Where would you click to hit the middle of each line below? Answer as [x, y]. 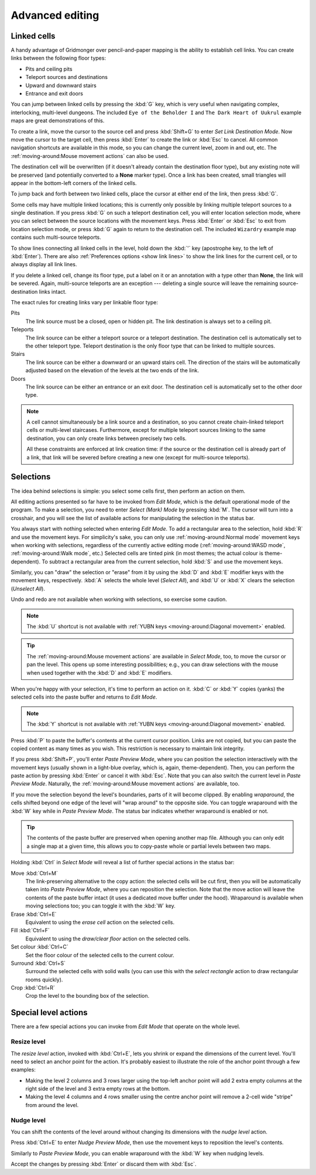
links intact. [53, 291]
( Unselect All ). [28, 589]
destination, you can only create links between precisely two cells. [107, 438]
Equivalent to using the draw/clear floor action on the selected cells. [108, 939]
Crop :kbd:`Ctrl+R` [33, 988]
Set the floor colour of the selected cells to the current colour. [100, 955]
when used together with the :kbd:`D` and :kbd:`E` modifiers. [99, 672]
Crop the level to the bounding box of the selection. [87, 996]
